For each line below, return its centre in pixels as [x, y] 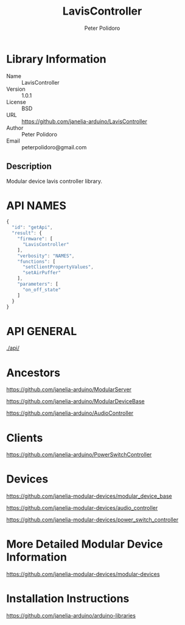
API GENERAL [42, 331]
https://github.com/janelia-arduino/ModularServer [69, 390]
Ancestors [33, 373]
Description [29, 167]
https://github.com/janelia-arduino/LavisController [84, 121]
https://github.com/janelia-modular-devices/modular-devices [83, 574]
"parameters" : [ [38, 284]
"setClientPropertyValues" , [58, 267]
